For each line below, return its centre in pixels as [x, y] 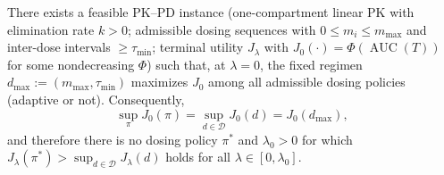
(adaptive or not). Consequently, [96, 99]
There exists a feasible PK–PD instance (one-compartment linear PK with [211, 12]
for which [327, 139]
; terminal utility [198, 47]
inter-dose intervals [59, 47]
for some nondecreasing [71, 64]
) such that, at [186, 64]
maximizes [159, 82]
